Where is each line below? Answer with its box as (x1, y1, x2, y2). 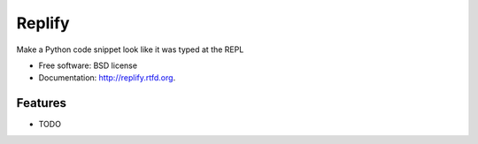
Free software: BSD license (38, 60, 137, 71)
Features (16, 95, 66, 110)
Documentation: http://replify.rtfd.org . (38, 72, 176, 83)
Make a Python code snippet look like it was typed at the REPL (16, 44, 244, 55)
